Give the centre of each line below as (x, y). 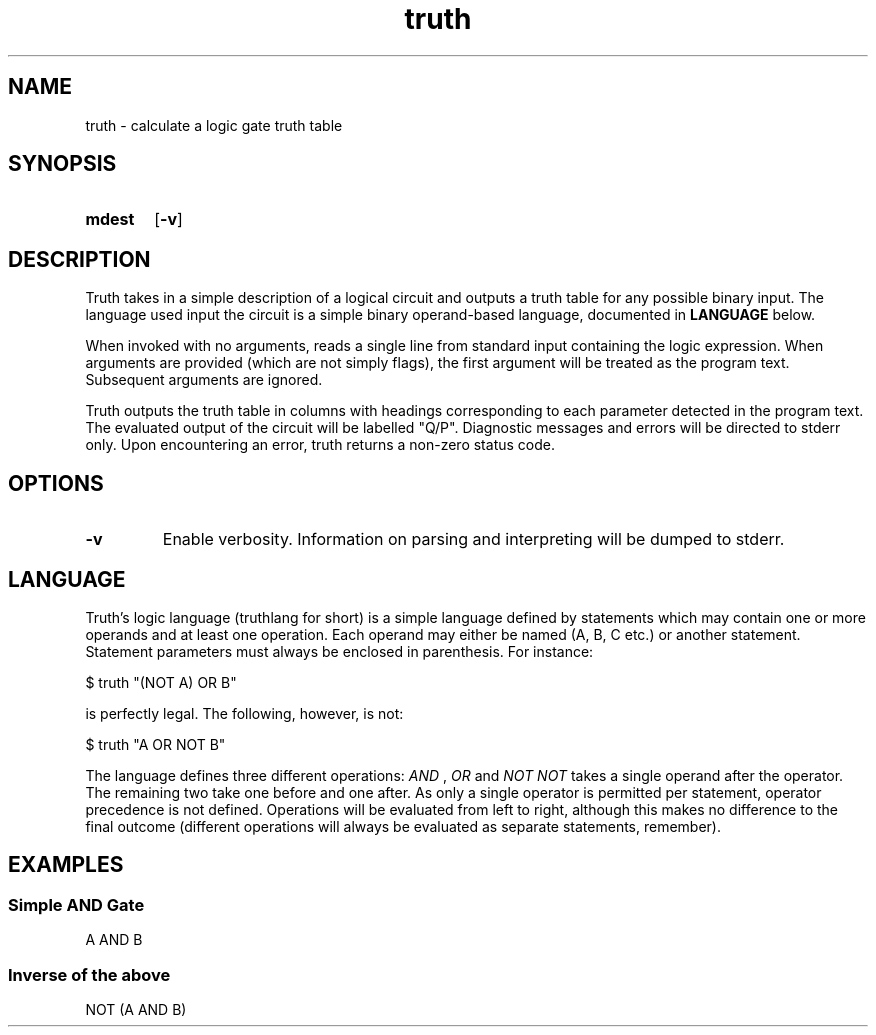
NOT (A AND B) (136, 1009)
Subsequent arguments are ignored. (204, 380)
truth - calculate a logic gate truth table (214, 125)
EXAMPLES (66, 865)
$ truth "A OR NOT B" (155, 744)
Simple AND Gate (76, 904)
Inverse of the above (89, 974)
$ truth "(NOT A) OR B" (161, 682)
